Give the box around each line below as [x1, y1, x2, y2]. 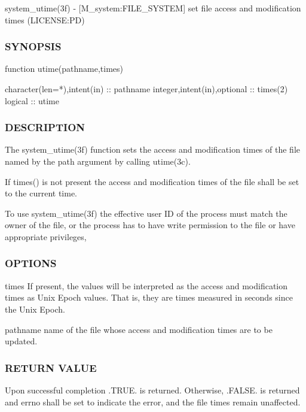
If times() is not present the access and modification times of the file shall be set [5, 175, 299, 187]
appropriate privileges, [5, 230, 87, 243]
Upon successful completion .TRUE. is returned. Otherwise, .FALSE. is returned [5, 383, 300, 396]
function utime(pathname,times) [5, 62, 124, 75]
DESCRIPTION [5, 120, 85, 135]
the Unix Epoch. [5, 302, 65, 315]
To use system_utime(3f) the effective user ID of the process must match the [5, 207, 287, 219]
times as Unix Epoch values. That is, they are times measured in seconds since [5, 291, 293, 304]
